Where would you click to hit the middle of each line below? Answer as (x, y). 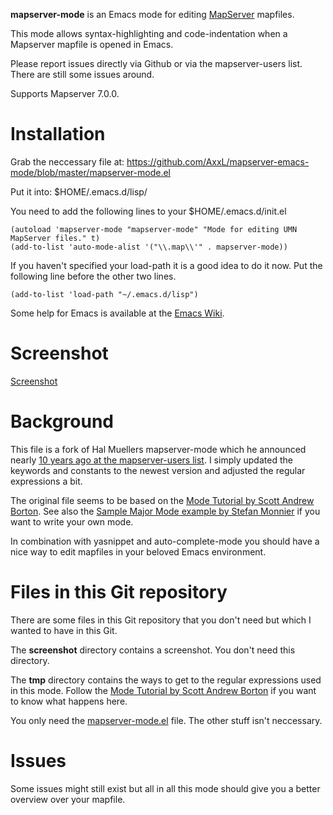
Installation (58, 134)
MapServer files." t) (55, 238)
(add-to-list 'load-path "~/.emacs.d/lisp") (104, 294)
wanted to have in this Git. (64, 630)
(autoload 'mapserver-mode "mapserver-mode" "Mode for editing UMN (154, 229)
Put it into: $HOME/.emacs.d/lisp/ (79, 191)
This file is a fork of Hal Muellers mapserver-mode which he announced (158, 449)
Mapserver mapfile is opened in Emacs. (92, 44)
